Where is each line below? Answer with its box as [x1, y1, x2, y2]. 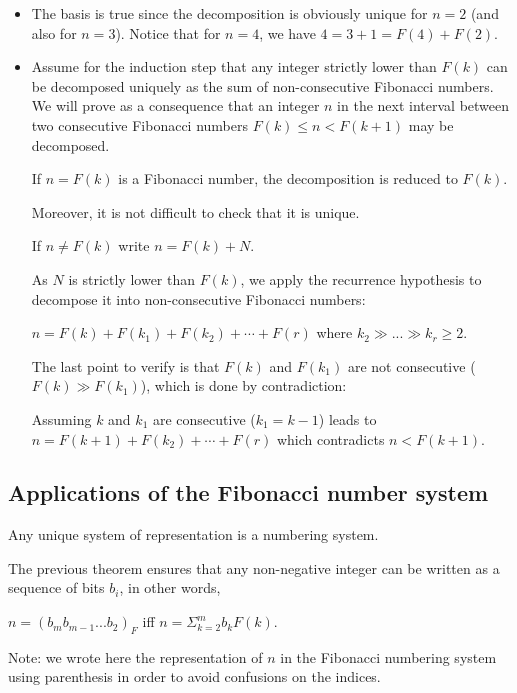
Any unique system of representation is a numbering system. [8, 524, 379, 545]
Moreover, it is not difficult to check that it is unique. [31, 201, 360, 222]
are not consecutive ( [347, 355, 476, 376]
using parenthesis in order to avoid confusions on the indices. [8, 666, 381, 687]
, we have [259, 22, 316, 43]
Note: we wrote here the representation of [8, 646, 263, 667]
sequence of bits [8, 577, 105, 598]
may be [408, 114, 454, 135]
